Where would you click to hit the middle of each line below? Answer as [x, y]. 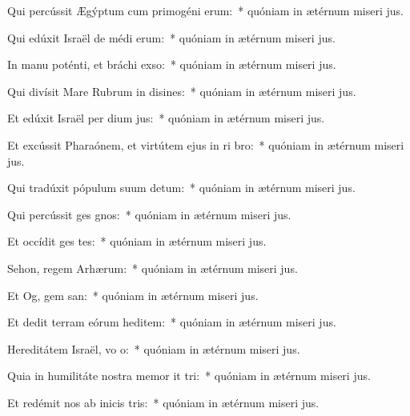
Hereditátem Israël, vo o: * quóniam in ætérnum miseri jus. [154, 348]
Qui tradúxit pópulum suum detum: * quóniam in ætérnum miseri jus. [181, 188]
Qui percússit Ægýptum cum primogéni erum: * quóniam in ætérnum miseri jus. [205, 10]
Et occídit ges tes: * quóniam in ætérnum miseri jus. [137, 241]
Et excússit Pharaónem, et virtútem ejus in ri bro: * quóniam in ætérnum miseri [206, 144]
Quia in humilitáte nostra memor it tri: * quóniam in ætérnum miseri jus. [189, 376]
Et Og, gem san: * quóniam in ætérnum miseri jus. [133, 295]
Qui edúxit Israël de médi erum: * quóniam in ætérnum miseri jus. [171, 37]
